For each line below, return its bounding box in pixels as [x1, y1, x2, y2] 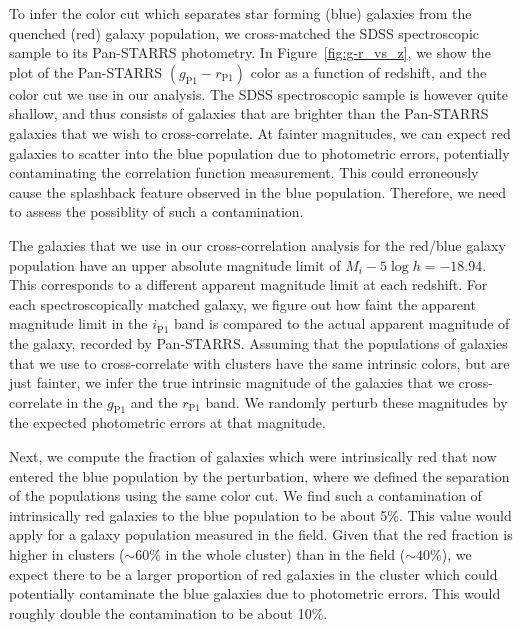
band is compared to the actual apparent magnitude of [173, 313, 510, 334]
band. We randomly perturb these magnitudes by [205, 391, 508, 412]
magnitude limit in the [9, 313, 148, 334]
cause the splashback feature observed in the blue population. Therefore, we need [9, 181, 507, 202]
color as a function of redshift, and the [250, 61, 487, 82]
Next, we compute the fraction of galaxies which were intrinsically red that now [9, 446, 497, 467]
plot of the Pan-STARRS [9, 61, 163, 82]
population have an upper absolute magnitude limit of [9, 254, 341, 275]
